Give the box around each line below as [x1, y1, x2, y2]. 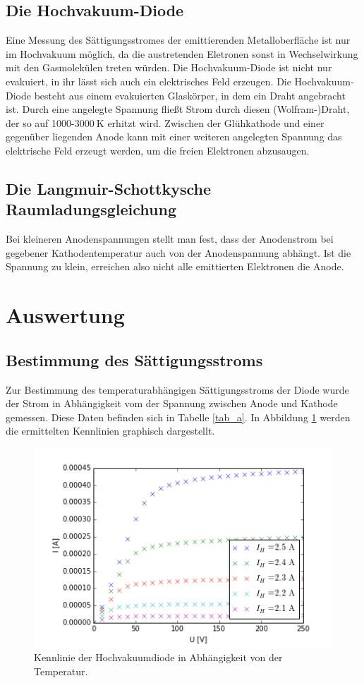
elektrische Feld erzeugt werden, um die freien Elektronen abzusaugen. [6, 143, 310, 157]
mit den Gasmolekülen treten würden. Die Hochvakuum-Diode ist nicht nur [6, 60, 332, 75]
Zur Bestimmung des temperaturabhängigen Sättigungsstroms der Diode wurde [6, 382, 349, 397]
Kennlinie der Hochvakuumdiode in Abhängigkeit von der [34, 650, 283, 665]
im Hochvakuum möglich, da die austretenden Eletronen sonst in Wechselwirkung [6, 46, 358, 61]
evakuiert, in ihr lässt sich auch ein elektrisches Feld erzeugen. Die [6, 73, 291, 88]
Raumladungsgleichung [6, 198, 176, 220]
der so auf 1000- [6, 115, 75, 130]
